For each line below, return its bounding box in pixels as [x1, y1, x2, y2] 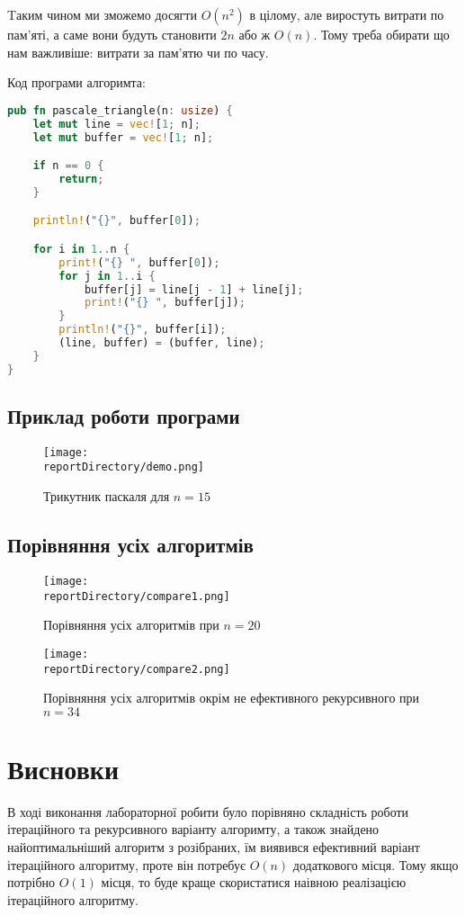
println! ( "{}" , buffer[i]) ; [58, 323, 227, 336]
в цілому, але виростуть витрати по [249, 5, 444, 23]
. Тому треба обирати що [313, 25, 450, 43]
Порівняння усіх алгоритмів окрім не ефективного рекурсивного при [43, 688, 420, 707]
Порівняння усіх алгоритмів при [43, 615, 219, 634]
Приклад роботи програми [7, 402, 240, 430]
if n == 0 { [32, 159, 104, 173]
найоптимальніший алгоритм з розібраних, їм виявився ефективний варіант [7, 838, 420, 857]
